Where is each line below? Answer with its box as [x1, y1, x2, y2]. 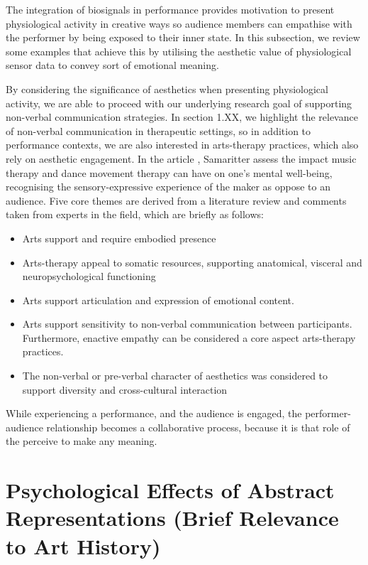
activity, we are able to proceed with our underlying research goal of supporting [6, 95, 352, 110]
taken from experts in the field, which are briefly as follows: [6, 207, 264, 222]
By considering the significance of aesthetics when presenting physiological [6, 81, 328, 96]
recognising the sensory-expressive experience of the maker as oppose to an [6, 179, 331, 194]
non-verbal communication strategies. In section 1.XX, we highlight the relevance [6, 109, 358, 124]
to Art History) [6, 531, 161, 560]
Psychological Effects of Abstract [6, 475, 335, 505]
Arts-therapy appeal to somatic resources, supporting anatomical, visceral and [22, 254, 362, 269]
